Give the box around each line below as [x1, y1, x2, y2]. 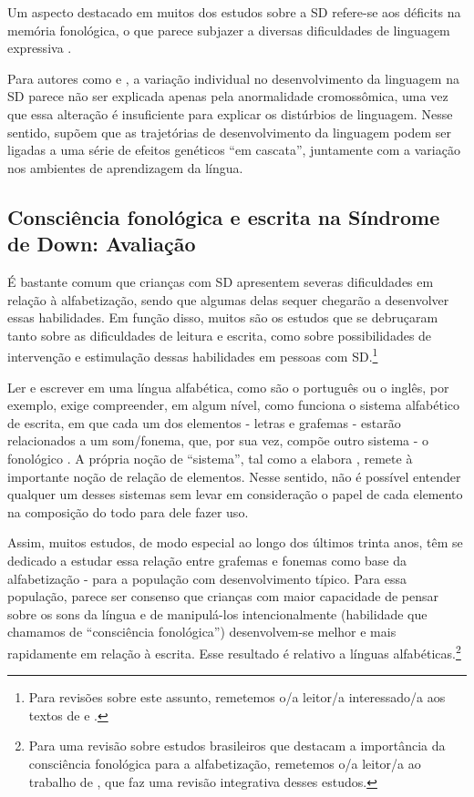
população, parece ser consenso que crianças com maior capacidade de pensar [7, 587, 439, 606]
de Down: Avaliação [7, 230, 196, 258]
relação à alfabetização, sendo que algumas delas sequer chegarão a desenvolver [7, 290, 449, 309]
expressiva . [7, 38, 72, 57]
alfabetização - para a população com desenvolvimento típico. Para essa [7, 568, 407, 588]
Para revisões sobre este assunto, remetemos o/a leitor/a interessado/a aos [28, 688, 446, 707]
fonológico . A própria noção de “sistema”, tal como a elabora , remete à [7, 448, 413, 467]
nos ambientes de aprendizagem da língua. [7, 158, 243, 177]
